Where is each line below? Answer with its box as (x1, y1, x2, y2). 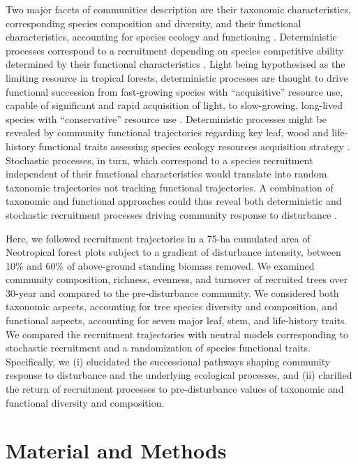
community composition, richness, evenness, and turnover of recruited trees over (6, 272, 348, 287)
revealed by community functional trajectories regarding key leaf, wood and (6, 125, 329, 140)
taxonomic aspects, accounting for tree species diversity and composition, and (6, 299, 338, 314)
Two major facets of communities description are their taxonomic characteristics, (6, 2, 351, 16)
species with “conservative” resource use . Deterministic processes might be (6, 111, 327, 126)
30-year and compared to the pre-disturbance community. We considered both (6, 285, 339, 300)
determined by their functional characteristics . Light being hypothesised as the (6, 57, 345, 71)
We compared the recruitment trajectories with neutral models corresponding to (6, 326, 348, 341)
